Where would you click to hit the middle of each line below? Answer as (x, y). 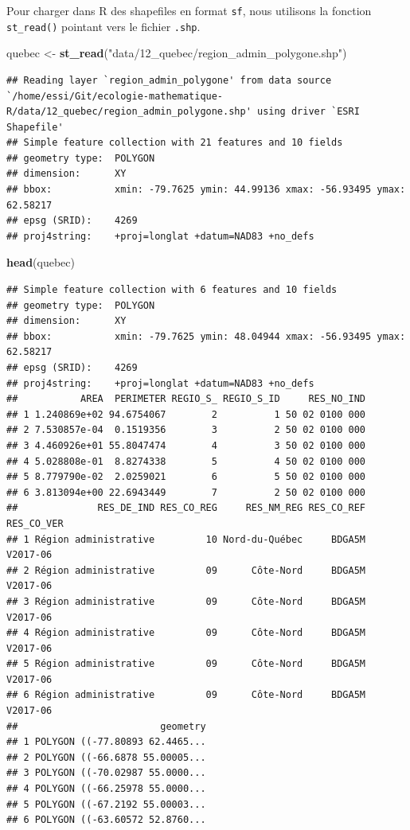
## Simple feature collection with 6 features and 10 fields (172, 290)
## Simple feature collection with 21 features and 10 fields (175, 143)
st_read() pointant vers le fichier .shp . (103, 26)
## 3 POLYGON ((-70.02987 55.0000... (106, 773)
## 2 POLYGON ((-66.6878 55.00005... (106, 757)
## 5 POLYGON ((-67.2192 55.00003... (106, 804)
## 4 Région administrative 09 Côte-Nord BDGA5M (186, 633)
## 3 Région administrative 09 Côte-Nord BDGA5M (186, 601)
